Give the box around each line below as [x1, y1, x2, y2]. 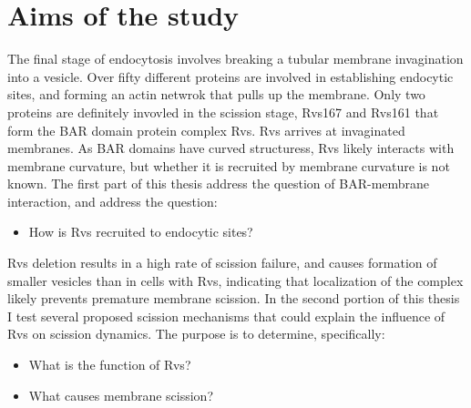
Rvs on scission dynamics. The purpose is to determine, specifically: [7, 324, 385, 343]
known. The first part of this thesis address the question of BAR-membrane [7, 174, 430, 193]
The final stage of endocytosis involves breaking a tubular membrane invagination [7, 49, 464, 68]
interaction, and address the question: [7, 191, 218, 210]
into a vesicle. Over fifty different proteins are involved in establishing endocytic [7, 66, 454, 86]
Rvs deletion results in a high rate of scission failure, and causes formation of [7, 253, 437, 272]
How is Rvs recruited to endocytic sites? [28, 222, 253, 241]
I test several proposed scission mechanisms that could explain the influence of [7, 306, 445, 325]
